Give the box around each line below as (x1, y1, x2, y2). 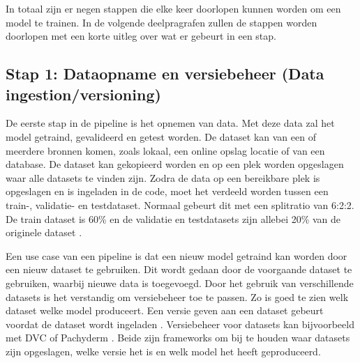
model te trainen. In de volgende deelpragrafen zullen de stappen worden (6, 15, 317, 29)
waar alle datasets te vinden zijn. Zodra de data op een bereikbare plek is (6, 170, 320, 185)
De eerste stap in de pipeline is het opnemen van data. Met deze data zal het (6, 116, 335, 130)
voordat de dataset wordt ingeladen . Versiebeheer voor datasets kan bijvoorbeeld (6, 316, 354, 331)
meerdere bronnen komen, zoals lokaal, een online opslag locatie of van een (6, 143, 325, 157)
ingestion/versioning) (6, 83, 161, 105)
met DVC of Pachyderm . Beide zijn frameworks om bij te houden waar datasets (6, 330, 350, 345)
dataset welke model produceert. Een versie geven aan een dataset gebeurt (6, 303, 324, 318)
